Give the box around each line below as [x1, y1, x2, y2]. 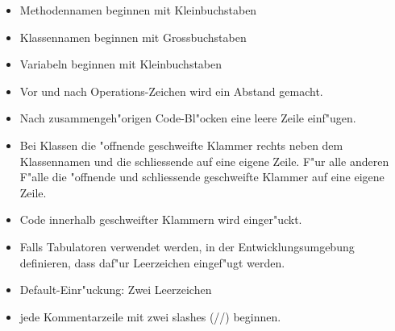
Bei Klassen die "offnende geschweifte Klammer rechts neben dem [19, 136, 343, 153]
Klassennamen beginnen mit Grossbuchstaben [19, 28, 247, 45]
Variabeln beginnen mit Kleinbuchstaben [19, 56, 222, 72]
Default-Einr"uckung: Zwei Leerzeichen [19, 281, 212, 298]
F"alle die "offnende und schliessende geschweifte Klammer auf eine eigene [19, 168, 385, 185]
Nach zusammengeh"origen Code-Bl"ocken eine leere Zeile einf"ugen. [19, 110, 356, 126]
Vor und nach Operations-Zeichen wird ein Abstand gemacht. [19, 82, 323, 99]
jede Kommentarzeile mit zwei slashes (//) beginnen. [19, 308, 281, 325]
